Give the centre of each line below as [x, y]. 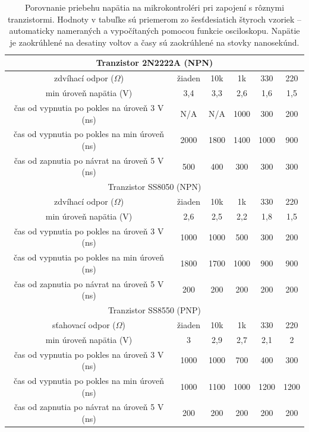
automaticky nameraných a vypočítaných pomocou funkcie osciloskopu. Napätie [154, 31]
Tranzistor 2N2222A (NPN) [154, 63]
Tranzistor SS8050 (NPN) [154, 187]
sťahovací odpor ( [84, 324]
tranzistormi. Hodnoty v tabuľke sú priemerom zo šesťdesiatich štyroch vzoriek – [154, 19]
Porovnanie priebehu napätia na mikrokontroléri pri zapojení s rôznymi [154, 7]
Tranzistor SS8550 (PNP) [154, 310]
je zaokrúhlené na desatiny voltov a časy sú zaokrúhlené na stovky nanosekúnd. [154, 42]
